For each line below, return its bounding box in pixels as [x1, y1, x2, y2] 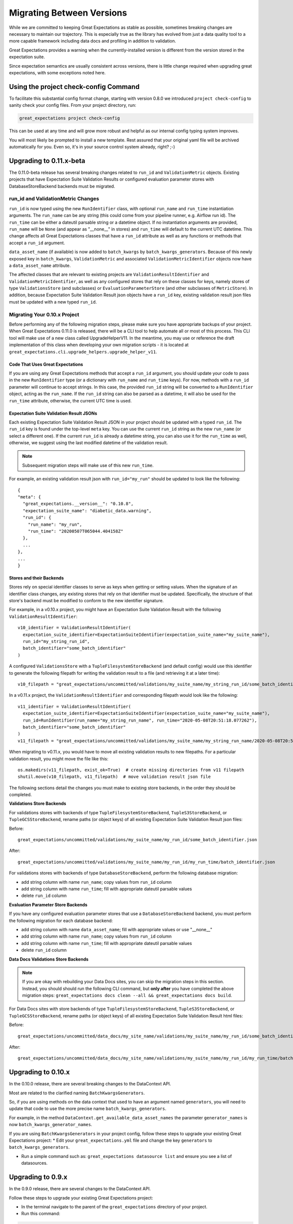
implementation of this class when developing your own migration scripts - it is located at [9, 342, 189, 348]
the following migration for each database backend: [9, 918, 113, 923]
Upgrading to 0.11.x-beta [9, 157, 85, 165]
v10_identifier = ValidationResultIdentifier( [18, 625, 131, 631]
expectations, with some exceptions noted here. [9, 70, 106, 75]
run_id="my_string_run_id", [22, 639, 90, 644]
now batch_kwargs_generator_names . [9, 1122, 92, 1128]
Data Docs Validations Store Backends [9, 956, 89, 962]
